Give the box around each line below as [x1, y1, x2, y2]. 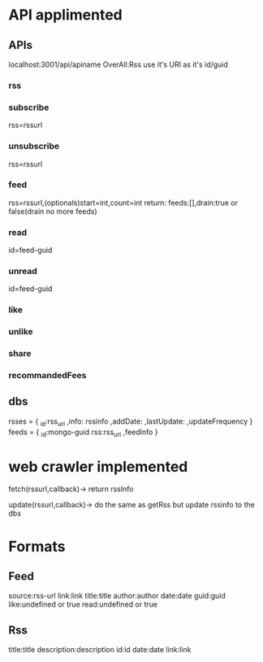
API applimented [8, 6, 123, 24]
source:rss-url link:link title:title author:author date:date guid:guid [8, 591, 226, 601]
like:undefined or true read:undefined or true [8, 599, 158, 609]
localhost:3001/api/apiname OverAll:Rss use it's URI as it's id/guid [8, 59, 229, 69]
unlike [8, 326, 34, 338]
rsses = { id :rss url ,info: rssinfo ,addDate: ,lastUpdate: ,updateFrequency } [8, 416, 253, 428]
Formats [8, 537, 66, 555]
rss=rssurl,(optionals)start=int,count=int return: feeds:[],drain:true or [8, 198, 238, 207]
